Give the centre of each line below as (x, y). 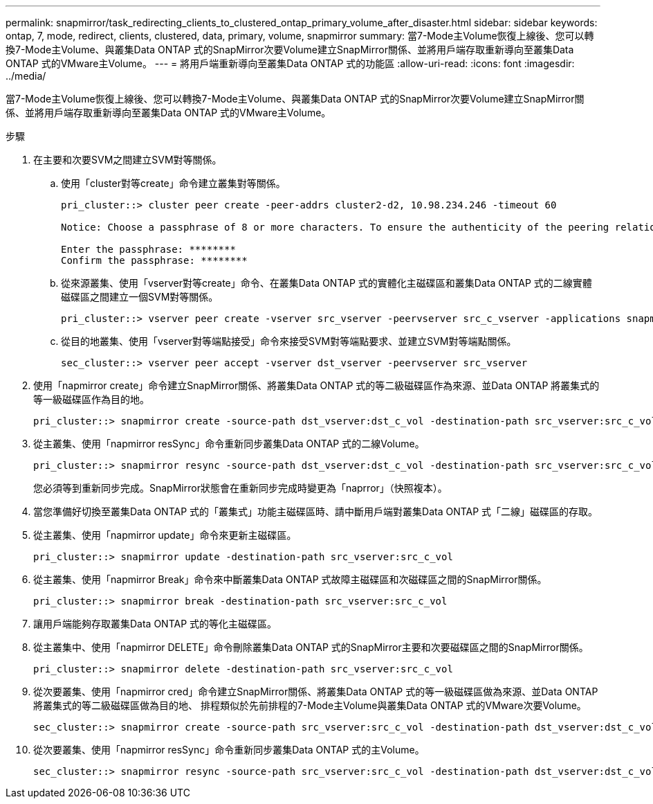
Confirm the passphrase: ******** (154, 260)
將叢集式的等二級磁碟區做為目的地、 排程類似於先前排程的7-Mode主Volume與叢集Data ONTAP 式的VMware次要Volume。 (310, 705)
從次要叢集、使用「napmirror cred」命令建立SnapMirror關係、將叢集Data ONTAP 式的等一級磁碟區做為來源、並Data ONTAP (316, 691)
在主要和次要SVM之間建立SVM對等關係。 (128, 160)
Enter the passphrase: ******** (148, 249)
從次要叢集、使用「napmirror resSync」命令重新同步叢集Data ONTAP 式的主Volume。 (229, 750)
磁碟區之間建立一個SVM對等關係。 (140, 297)
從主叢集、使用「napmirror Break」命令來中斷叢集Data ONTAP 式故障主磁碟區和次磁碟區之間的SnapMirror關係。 (290, 579)
